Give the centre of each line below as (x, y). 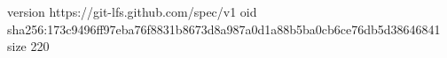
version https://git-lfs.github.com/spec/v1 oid (132, 11)
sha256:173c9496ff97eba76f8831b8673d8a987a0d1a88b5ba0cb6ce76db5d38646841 (224, 29)
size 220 (28, 46)
